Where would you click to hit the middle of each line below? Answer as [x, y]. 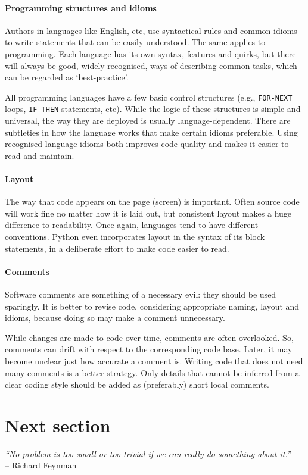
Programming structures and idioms [81, 7]
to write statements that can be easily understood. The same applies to [135, 42]
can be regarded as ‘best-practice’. [67, 77]
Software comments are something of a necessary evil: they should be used [141, 294]
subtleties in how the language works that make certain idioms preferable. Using [151, 132]
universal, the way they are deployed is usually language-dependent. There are [148, 121]
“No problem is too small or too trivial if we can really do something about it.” [148, 453]
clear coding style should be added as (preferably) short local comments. [137, 384]
